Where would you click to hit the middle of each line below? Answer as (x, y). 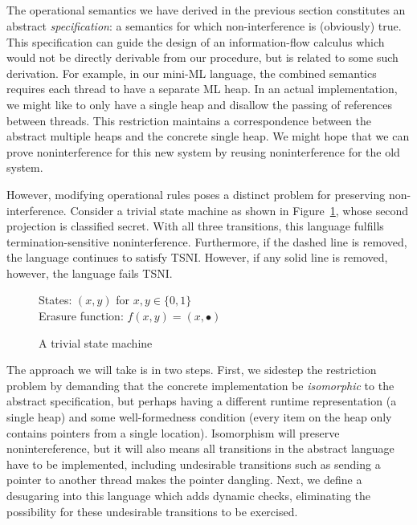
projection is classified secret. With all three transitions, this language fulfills (195, 226)
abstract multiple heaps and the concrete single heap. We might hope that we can (208, 136)
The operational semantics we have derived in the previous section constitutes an (206, 10)
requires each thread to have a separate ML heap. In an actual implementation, (202, 89)
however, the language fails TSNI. (90, 273)
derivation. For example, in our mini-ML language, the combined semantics (192, 73)
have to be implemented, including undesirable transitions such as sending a (194, 464)
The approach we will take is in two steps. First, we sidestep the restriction (192, 370)
